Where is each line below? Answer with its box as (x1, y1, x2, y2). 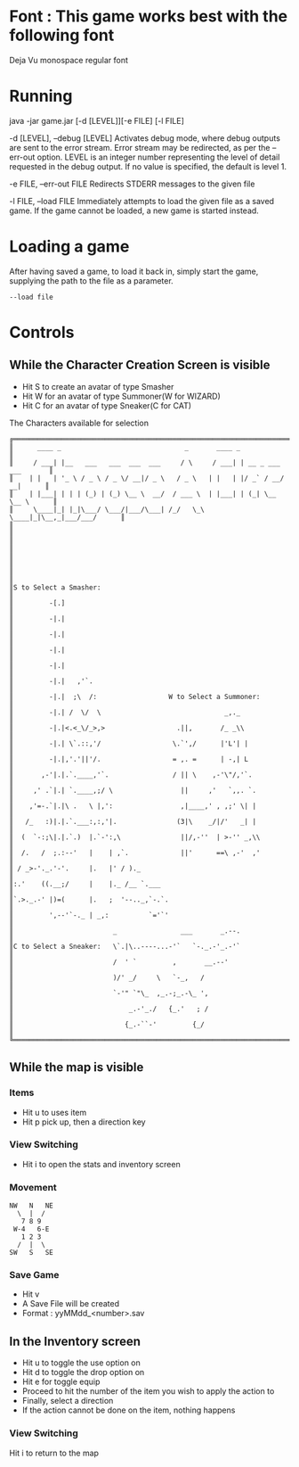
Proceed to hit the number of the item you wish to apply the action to (21, 1386, 275, 1397)
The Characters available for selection (9, 417, 149, 428)
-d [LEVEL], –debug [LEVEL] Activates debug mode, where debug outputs (9, 132, 280, 144)
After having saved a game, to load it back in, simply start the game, (9, 266, 259, 276)
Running (9, 87, 73, 106)
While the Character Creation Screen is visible (9, 358, 271, 373)
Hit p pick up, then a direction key (21, 1117, 146, 1127)
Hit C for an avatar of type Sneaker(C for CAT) (21, 400, 192, 411)
